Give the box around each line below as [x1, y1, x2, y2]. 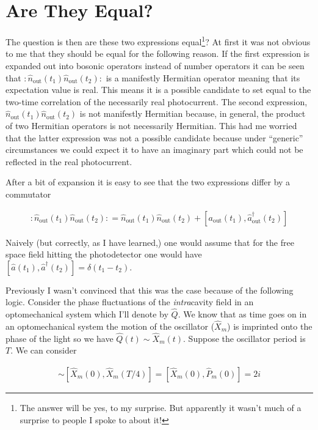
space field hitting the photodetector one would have [5, 248, 202, 261]
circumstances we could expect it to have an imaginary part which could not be [5, 143, 303, 156]
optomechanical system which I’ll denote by [5, 308, 168, 321]
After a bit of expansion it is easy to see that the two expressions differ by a [5, 176, 291, 188]
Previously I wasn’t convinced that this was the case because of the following [5, 283, 294, 296]
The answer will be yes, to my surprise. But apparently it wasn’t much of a [20, 401, 302, 413]
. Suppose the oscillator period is [183, 332, 306, 344]
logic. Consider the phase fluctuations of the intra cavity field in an [5, 295, 254, 308]
